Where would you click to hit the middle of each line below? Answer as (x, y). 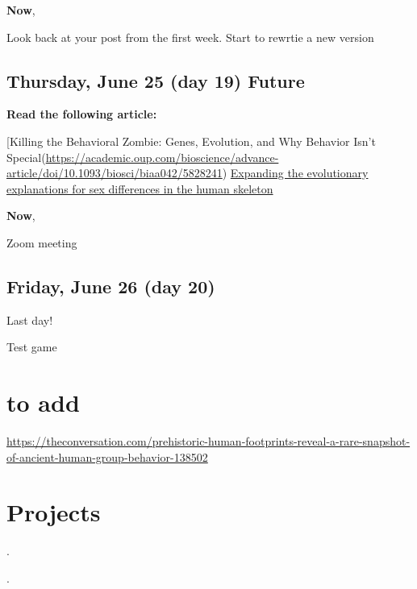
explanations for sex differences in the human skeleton (140, 188)
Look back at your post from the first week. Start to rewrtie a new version (190, 37)
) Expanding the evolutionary (295, 173)
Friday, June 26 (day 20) (111, 286)
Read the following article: (82, 114)
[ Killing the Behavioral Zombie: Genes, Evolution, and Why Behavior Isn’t (191, 141)
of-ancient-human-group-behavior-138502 (107, 456)
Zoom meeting (42, 242)
